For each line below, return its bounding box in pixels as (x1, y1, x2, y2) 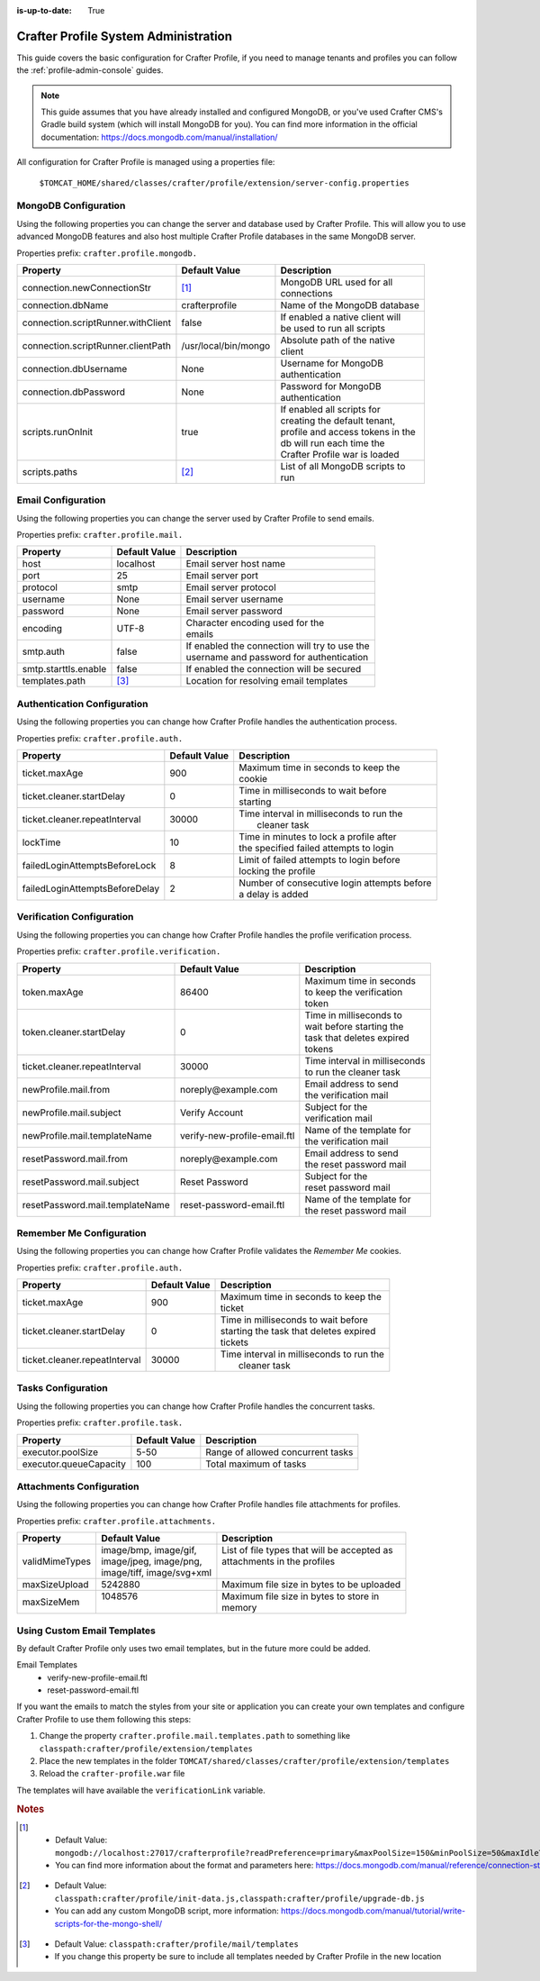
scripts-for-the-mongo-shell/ (54, 1918, 163, 1929)
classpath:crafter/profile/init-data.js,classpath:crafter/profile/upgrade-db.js (54, 1893, 425, 1904)
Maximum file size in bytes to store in (221, 1590, 380, 1603)
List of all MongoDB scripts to (280, 459, 406, 472)
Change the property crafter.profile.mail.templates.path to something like (39, 1731, 351, 1741)
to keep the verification (304, 986, 403, 998)
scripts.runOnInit (22, 425, 94, 438)
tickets (220, 1336, 249, 1349)
